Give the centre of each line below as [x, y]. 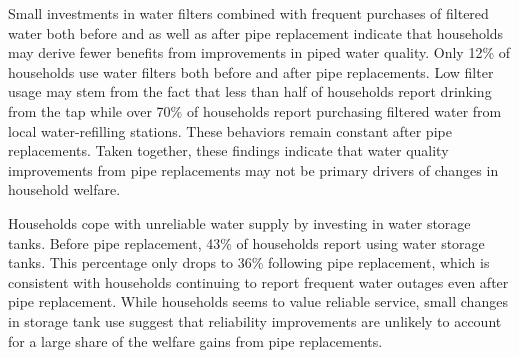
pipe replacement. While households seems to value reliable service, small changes [258, 301]
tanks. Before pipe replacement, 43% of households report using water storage [246, 242]
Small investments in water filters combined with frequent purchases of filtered [248, 13]
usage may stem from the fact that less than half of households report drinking [250, 91]
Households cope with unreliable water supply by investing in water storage [239, 222]
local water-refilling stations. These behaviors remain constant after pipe [230, 130]
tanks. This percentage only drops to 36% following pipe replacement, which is [249, 262]
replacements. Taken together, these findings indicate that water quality [228, 150]
